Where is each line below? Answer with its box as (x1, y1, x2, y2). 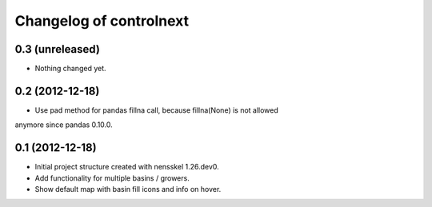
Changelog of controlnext (14, 12, 190, 30)
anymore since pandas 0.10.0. (14, 120, 114, 129)
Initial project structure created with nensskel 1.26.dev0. (34, 162, 219, 172)
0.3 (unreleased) (14, 42, 100, 56)
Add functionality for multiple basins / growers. (34, 173, 190, 183)
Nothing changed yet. (34, 64, 107, 74)
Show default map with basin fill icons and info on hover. (34, 185, 222, 194)
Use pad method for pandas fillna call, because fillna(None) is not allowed (34, 105, 279, 115)
